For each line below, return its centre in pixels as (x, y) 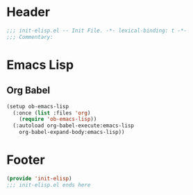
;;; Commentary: (30, 37)
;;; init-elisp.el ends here (49, 185)
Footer (26, 160)
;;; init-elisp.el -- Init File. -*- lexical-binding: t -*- (97, 31)
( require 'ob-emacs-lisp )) (58, 119)
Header (28, 12)
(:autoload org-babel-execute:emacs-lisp (74, 126)
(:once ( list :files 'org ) (52, 113)
